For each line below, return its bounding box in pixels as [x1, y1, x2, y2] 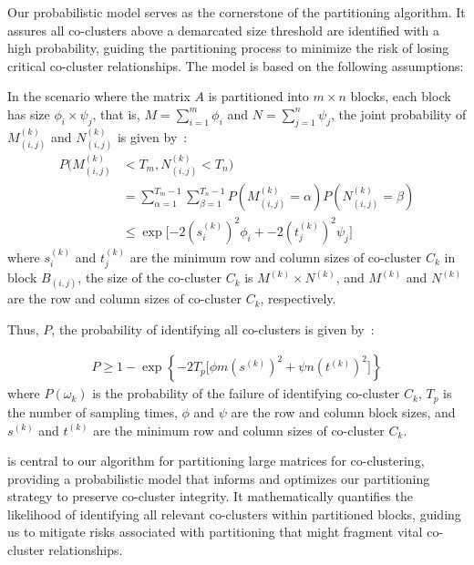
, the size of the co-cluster [77, 268, 222, 287]
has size [7, 104, 50, 123]
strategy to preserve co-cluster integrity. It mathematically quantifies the [7, 487, 413, 506]
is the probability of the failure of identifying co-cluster [92, 384, 400, 403]
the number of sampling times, [7, 402, 178, 421]
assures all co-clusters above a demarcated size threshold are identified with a [7, 20, 439, 39]
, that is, [92, 104, 140, 123]
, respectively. [260, 289, 336, 308]
